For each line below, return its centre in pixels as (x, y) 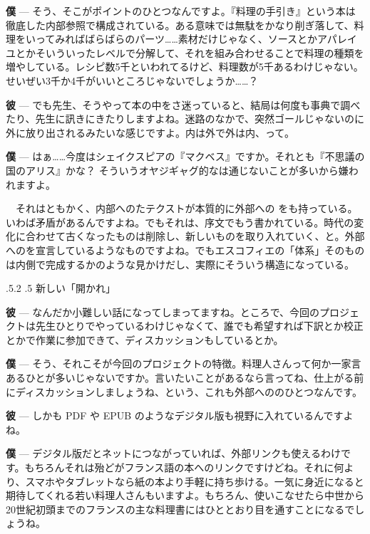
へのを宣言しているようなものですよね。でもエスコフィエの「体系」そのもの (185, 250)
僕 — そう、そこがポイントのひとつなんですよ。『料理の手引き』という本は (181, 11)
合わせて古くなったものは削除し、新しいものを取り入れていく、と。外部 (195, 236)
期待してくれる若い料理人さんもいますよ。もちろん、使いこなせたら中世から (185, 495)
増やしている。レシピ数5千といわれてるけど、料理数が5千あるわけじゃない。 (185, 67)
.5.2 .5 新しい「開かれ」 (61, 288)
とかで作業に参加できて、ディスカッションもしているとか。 (145, 339)
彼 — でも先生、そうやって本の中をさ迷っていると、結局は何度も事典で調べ (183, 104)
